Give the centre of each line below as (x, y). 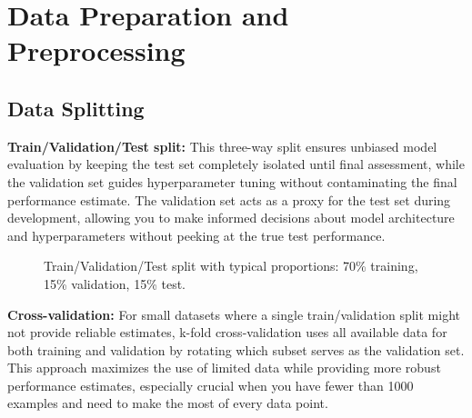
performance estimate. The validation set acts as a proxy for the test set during (229, 199)
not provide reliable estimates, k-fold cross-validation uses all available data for (227, 332)
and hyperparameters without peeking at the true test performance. (196, 235)
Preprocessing (96, 50)
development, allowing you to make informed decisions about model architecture (231, 218)
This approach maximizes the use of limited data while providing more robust (224, 368)
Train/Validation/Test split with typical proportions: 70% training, (231, 266)
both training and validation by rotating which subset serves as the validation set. (236, 349)
